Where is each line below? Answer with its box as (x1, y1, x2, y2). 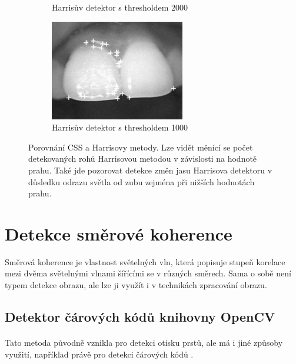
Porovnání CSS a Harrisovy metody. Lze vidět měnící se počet (28, 141, 253, 153)
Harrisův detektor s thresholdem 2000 (52, 1, 188, 13)
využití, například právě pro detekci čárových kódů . (5, 348, 194, 360)
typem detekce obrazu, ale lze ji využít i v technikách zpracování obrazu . (5, 279, 267, 291)
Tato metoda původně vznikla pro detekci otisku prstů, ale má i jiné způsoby (5, 336, 283, 349)
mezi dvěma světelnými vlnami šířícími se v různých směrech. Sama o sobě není (5, 267, 291, 279)
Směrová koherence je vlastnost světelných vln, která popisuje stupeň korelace (5, 255, 285, 268)
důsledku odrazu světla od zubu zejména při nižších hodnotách (28, 175, 255, 188)
